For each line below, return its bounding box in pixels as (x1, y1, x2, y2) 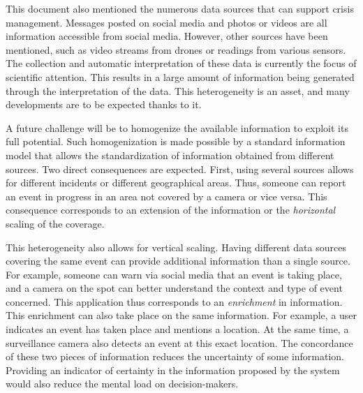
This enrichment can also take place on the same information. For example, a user (6, 308, 357, 322)
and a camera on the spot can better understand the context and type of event (6, 281, 343, 295)
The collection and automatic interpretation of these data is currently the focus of (6, 56, 357, 71)
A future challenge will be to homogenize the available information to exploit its (6, 120, 348, 135)
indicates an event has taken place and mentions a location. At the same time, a (6, 322, 349, 336)
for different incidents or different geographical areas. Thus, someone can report (6, 175, 346, 190)
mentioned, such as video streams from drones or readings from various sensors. (6, 42, 346, 57)
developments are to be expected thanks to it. (6, 97, 202, 112)
